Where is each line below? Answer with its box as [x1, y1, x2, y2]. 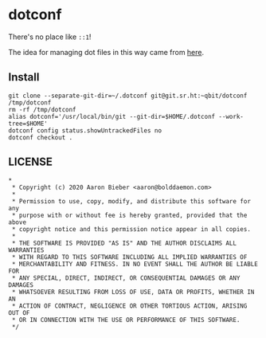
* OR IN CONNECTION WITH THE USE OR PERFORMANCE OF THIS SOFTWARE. [11, 316, 241, 324]
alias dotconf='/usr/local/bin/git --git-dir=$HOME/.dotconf [8, 112, 216, 120]
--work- [218, 112, 244, 120]
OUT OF [8, 309, 30, 316]
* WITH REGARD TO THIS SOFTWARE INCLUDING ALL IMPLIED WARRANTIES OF [11, 253, 248, 261]
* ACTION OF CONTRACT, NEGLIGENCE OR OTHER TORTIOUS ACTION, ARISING [11, 301, 248, 310]
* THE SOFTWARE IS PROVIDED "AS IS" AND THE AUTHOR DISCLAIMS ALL [11, 239, 237, 247]
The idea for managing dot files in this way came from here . [8, 47, 205, 57]
